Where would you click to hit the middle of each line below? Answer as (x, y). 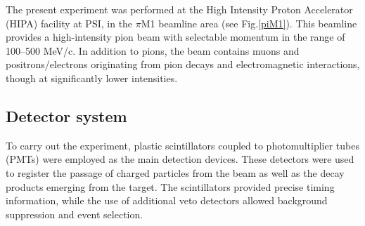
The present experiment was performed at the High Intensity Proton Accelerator (179, 9)
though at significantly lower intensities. (92, 78)
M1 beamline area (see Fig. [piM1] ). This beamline (249, 23)
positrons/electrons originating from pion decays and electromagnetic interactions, (183, 64)
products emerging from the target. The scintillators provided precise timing (170, 186)
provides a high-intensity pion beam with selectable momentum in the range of (175, 37)
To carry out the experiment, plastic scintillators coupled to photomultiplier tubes (182, 145)
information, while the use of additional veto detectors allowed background (167, 200)
